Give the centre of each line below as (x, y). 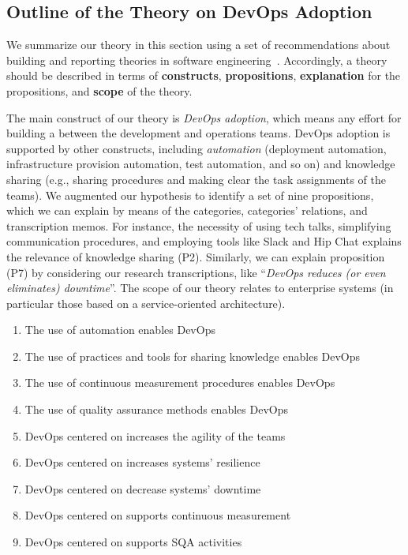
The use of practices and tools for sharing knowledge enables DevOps (193, 356)
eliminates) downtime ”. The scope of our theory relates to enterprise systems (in (200, 288)
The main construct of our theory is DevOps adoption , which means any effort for (204, 117)
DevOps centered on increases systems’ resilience (142, 462)
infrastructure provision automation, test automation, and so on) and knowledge (201, 164)
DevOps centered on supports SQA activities (133, 542)
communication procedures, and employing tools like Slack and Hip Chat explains (204, 241)
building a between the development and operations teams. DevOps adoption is (198, 133)
